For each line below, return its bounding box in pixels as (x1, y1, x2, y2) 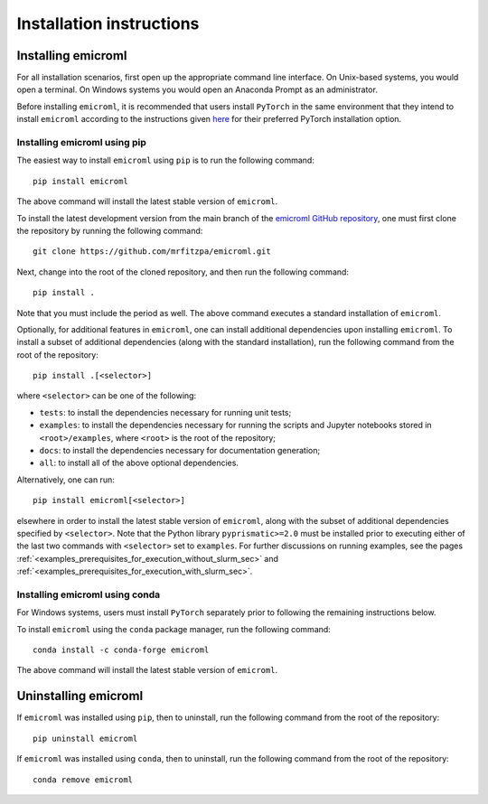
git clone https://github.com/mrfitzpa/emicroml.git (33, 247, 271, 257)
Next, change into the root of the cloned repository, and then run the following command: (16, 266, 350, 277)
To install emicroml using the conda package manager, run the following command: (16, 623, 332, 634)
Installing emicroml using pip (16, 136, 146, 148)
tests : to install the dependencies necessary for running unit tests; (39, 407, 292, 417)
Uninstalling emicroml (16, 688, 144, 704)
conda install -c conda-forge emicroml (33, 645, 210, 655)
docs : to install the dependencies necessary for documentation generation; (39, 445, 321, 456)
